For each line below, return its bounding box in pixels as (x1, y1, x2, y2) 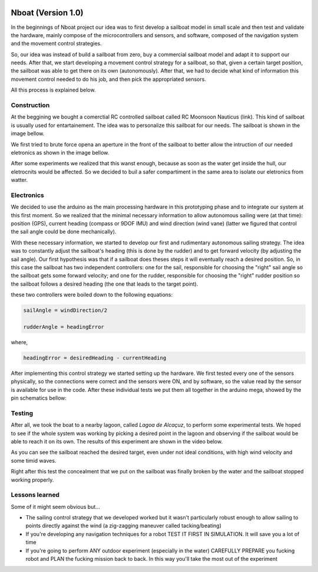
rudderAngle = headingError (23, 323, 104, 330)
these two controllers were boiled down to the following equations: (11, 291, 173, 298)
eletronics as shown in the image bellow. (11, 149, 110, 156)
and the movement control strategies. (11, 40, 102, 47)
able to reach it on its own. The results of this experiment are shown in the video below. (11, 437, 223, 445)
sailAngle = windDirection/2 (23, 307, 108, 314)
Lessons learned (11, 491, 60, 499)
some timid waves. (11, 457, 57, 464)
